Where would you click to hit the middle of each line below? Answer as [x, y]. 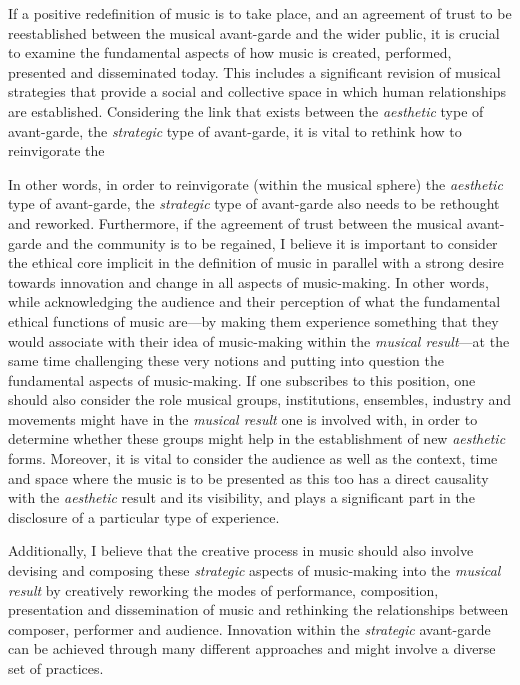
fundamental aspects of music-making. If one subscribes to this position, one [242, 379]
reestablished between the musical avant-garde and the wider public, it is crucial [254, 32]
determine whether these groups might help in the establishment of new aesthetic [257, 438]
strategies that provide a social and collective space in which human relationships [257, 91]
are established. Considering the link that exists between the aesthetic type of [246, 110]
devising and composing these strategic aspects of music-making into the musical [254, 570]
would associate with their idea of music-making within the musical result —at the [259, 340]
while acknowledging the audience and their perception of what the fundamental [254, 301]
